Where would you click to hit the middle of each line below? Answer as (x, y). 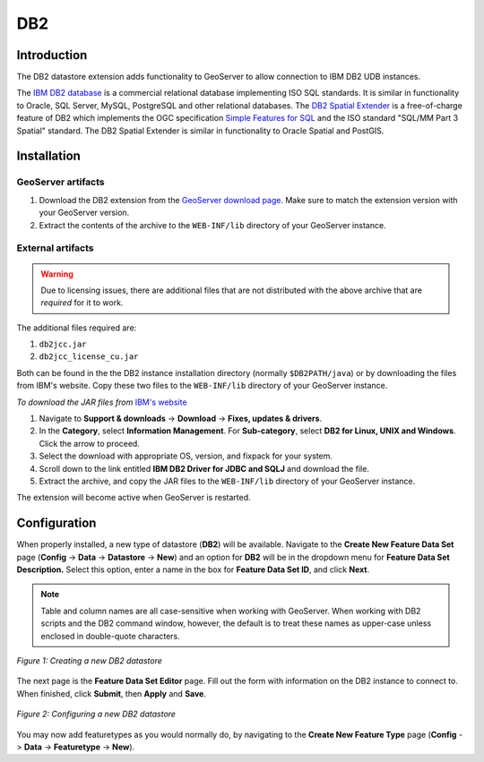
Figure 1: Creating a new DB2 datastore (90, 661)
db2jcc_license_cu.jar (89, 357)
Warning (57, 274)
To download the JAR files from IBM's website (102, 402)
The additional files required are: (77, 328)
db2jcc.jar (63, 344)
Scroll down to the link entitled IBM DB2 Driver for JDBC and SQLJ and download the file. (204, 468)
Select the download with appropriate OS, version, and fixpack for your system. (186, 456)
